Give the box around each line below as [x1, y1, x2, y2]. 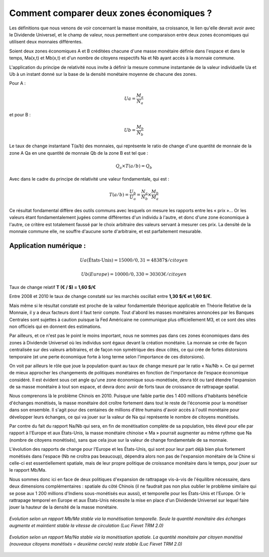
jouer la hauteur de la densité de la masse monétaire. [9, 504, 118, 510]
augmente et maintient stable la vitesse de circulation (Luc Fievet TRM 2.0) [9, 523, 164, 529]
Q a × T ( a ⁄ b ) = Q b [115, 163, 152, 170]
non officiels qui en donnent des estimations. [9, 323, 102, 329]
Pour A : [9, 80, 26, 86]
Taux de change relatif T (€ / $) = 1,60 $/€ [9, 284, 96, 290]
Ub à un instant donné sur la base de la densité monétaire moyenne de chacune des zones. [9, 71, 197, 77]
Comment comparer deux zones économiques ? [9, 7, 212, 18]
